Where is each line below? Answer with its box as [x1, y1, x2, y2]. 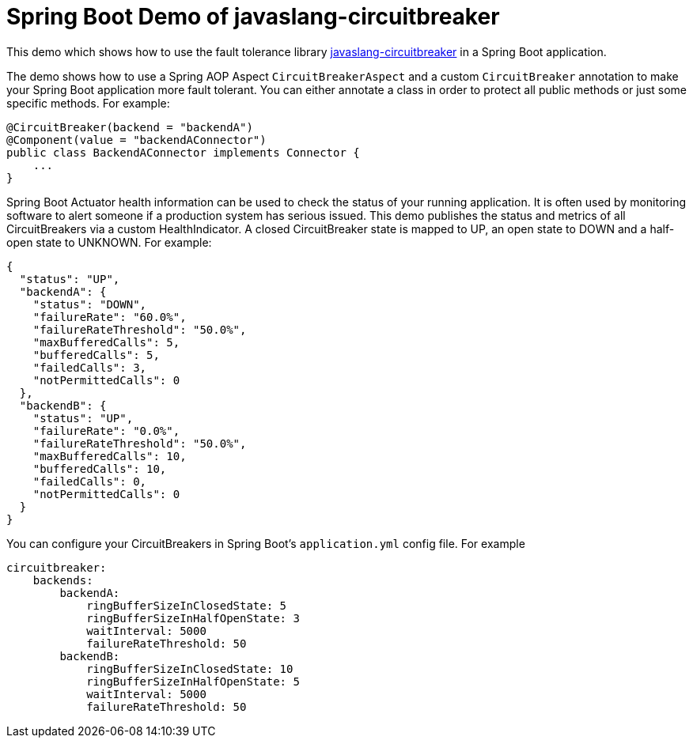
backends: [32, 573, 93, 587]
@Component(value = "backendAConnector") [6, 133, 267, 146]
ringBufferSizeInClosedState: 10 [86, 662, 293, 675]
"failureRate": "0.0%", [32, 424, 180, 437]
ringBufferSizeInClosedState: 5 [86, 599, 287, 612]
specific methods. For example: [6, 96, 170, 110]
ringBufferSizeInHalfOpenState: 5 [86, 674, 300, 688]
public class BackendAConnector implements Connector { [6, 145, 360, 159]
